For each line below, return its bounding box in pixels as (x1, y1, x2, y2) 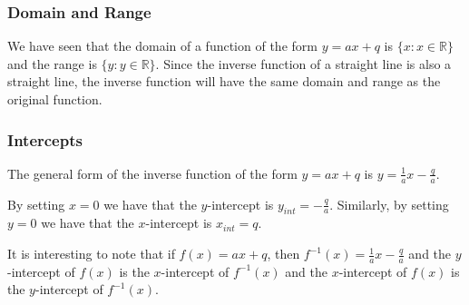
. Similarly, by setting (329, 194, 449, 213)
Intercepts (7, 128, 83, 151)
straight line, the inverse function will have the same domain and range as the (7, 72, 441, 91)
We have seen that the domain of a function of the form (7, 36, 318, 55)
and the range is (7, 54, 97, 73)
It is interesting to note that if (7, 244, 175, 263)
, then (267, 244, 300, 263)
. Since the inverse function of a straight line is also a (155, 54, 452, 73)
